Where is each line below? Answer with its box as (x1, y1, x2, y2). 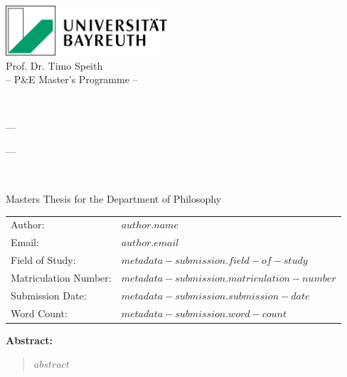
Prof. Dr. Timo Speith (6, 58, 103, 73)
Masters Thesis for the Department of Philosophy (6, 191, 222, 206)
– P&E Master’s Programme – (6, 72, 138, 87)
